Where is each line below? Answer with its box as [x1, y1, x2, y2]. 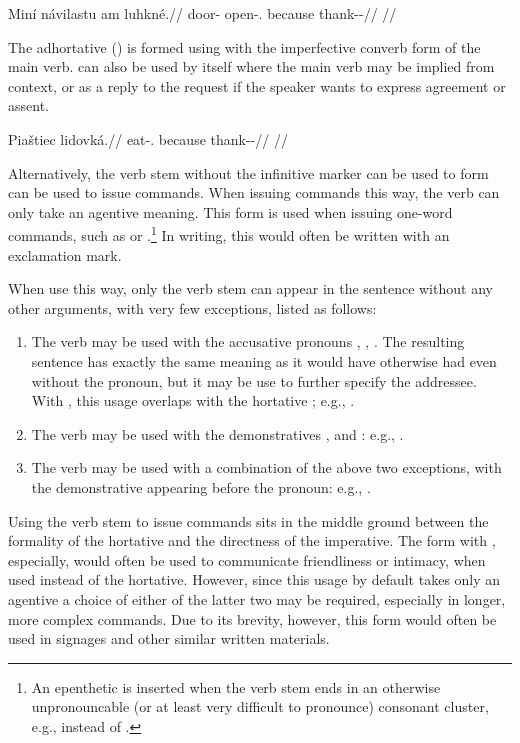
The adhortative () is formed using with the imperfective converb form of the [8, 36, 481, 57]
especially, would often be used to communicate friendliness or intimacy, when [8, 549, 486, 570]
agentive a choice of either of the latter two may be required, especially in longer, [8, 588, 506, 609]
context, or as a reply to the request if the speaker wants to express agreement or [8, 75, 506, 96]
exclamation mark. [8, 244, 122, 265]
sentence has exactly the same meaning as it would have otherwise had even [31, 350, 497, 371]
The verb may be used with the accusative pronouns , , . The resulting [31, 331, 465, 352]
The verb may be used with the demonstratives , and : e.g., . [31, 423, 404, 444]
